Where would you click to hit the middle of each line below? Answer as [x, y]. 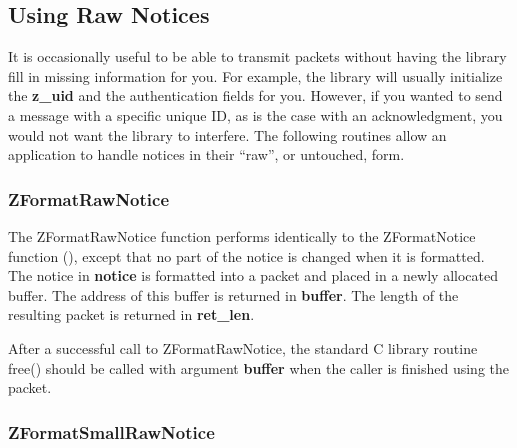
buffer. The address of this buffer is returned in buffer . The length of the [233, 294]
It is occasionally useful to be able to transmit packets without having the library [257, 56]
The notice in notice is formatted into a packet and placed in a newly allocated [253, 275]
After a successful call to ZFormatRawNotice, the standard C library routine [243, 347]
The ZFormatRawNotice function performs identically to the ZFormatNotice [242, 235]
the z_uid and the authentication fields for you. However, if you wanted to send [255, 95]
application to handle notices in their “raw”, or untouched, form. [206, 154]
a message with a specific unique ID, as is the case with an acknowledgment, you [255, 114]
